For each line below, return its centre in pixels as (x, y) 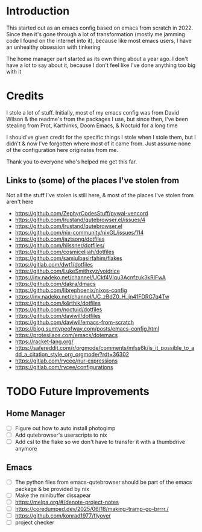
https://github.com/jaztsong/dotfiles (60, 239)
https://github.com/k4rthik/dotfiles (58, 303)
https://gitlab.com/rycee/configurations (64, 367)
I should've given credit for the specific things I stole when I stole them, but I (101, 137)
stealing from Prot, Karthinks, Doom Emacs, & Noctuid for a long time (92, 125)
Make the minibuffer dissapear (53, 495)
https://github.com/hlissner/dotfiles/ (60, 245)
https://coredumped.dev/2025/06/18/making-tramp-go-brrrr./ (92, 508)
